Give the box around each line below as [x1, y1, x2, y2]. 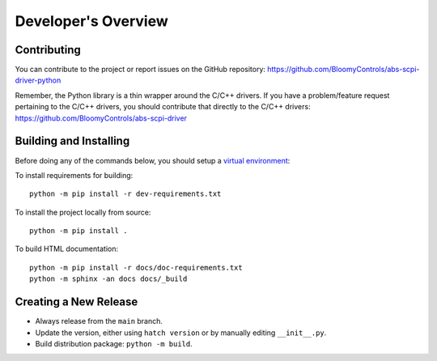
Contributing [15, 43, 81, 57]
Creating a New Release [15, 295, 138, 309]
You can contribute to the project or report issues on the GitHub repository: [15, 65, 266, 74]
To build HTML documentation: [15, 244, 119, 254]
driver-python [15, 75, 62, 85]
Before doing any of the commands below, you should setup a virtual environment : [15, 155, 291, 165]
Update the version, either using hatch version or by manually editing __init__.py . [35, 328, 327, 338]
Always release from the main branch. [35, 316, 163, 326]
